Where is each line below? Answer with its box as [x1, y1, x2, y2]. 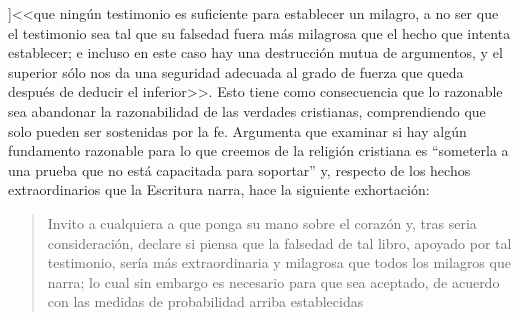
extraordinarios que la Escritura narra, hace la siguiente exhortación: [8, 179, 430, 200]
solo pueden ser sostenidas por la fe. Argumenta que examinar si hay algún [8, 120, 467, 141]
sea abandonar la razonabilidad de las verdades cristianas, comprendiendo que [8, 100, 486, 121]
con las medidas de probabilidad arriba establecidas [47, 291, 364, 312]
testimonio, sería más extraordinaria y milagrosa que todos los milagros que [47, 252, 511, 273]
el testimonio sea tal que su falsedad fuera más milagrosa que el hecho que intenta [8, 22, 511, 43]
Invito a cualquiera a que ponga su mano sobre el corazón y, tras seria [47, 212, 477, 233]
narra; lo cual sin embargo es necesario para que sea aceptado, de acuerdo [47, 271, 500, 292]
